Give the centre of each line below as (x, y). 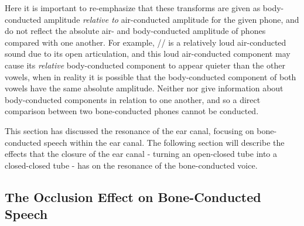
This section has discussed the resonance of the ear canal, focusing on (129, 130)
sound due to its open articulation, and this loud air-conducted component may (148, 54)
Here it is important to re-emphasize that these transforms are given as (133, 8)
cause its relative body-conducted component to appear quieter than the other (145, 65)
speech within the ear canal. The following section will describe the (164, 142)
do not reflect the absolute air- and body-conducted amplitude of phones (135, 31)
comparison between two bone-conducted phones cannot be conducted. (132, 111)
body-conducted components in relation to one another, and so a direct (133, 99)
